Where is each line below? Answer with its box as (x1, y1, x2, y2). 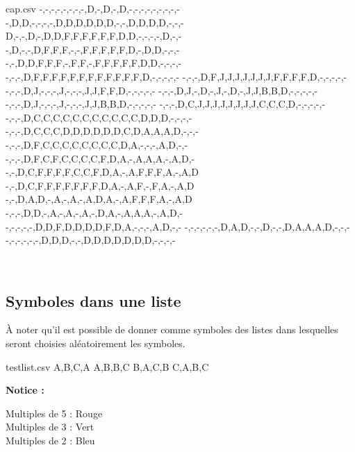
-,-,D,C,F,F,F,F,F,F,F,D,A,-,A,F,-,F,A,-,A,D (6, 178, 195, 192)
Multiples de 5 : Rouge (6, 405, 103, 420)
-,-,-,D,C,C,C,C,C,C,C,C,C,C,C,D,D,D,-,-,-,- (6, 110, 192, 124)
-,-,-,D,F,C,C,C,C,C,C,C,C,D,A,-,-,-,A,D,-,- (6, 137, 188, 151)
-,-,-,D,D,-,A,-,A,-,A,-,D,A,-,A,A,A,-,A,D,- (6, 205, 183, 219)
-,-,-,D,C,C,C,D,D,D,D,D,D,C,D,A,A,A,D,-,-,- (6, 124, 199, 138)
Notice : (6, 383, 44, 397)
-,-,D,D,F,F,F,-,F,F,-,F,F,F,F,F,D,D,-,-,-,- (6, 56, 182, 70)
